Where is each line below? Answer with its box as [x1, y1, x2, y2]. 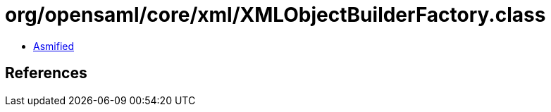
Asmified [33, 39, 75, 52]
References [5, 64, 87, 82]
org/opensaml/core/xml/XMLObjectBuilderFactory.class [5, 3, 546, 27]
